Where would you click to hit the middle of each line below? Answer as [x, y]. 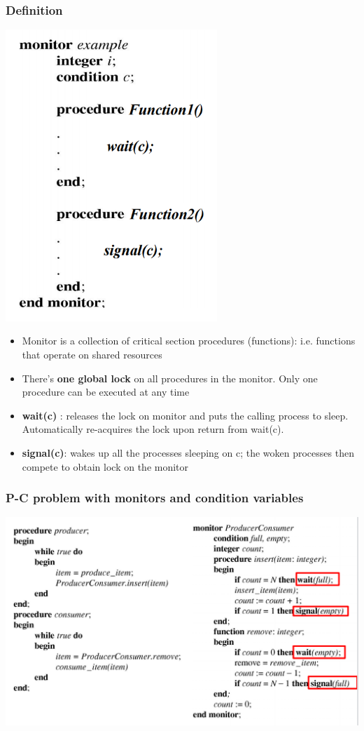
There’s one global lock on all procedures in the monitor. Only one [170, 378]
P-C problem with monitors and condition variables [155, 498]
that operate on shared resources [92, 354]
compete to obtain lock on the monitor [105, 466]
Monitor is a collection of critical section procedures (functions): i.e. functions [189, 341]
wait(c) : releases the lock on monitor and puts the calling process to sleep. [185, 415]
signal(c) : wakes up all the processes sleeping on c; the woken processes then [188, 452]
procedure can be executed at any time [106, 392]
